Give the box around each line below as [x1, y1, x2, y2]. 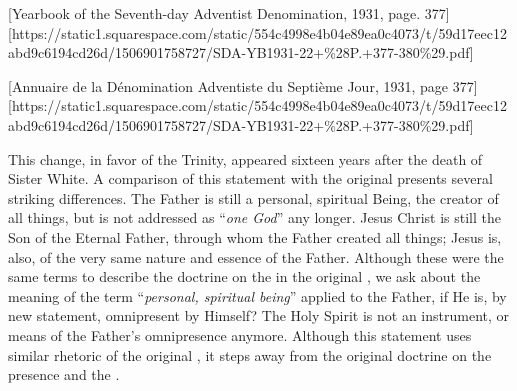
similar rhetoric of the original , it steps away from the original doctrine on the [8, 344, 492, 365]
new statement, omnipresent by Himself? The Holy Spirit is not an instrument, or [8, 305, 510, 326]
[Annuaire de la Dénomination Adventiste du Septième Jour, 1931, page [8, 75, 449, 96]
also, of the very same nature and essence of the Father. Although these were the [8, 246, 504, 267]
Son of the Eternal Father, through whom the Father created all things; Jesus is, [8, 226, 502, 247]
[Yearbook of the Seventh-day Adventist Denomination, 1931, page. [8, 3, 421, 23]
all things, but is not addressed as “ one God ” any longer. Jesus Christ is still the [8, 207, 501, 228]
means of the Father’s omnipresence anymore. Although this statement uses [8, 324, 472, 345]
